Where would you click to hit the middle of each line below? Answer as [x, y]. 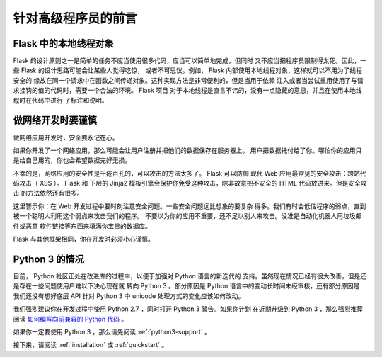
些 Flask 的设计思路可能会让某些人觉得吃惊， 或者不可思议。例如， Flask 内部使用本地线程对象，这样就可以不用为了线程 [187, 70]
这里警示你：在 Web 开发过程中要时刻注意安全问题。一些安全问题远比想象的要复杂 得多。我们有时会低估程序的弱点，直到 [190, 206]
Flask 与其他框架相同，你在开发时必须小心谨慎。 [84, 239]
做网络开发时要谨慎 [55, 120]
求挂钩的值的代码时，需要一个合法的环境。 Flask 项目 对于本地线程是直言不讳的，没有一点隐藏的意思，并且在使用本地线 [187, 90]
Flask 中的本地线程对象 [64, 44]
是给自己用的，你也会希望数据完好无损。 [72, 160]
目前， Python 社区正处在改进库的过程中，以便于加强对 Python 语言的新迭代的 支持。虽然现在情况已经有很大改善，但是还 [190, 276]
